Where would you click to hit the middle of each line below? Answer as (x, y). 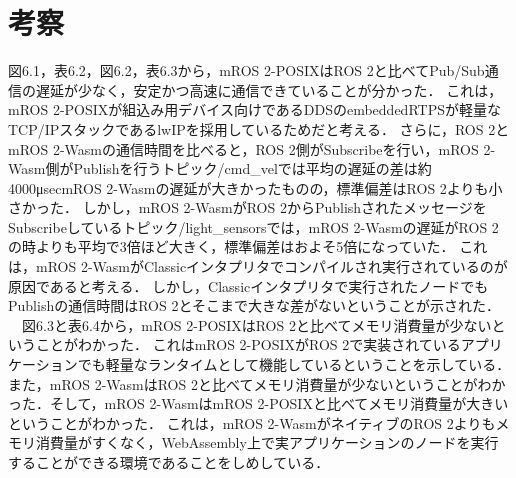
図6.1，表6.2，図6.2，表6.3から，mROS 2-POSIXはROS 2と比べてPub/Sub (246, 70)
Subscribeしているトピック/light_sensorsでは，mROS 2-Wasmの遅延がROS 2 (253, 226)
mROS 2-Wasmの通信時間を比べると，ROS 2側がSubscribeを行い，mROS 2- (252, 148)
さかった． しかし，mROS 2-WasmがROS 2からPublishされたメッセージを (247, 207)
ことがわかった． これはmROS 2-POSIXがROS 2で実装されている (248, 344)
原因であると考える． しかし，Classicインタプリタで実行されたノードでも (248, 285)
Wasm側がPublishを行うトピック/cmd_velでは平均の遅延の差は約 (220, 168)
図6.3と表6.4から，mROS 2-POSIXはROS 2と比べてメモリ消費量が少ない (256, 324)
